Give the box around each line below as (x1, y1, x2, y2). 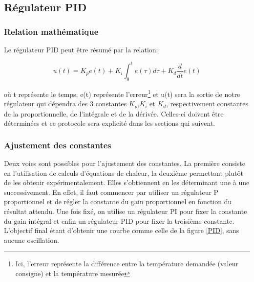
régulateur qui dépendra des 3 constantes (4, 98, 127, 109)
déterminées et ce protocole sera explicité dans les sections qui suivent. (4, 118, 215, 128)
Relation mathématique (4, 25, 99, 37)
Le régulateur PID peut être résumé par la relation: (4, 45, 158, 54)
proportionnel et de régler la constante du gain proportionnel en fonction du (4, 196, 232, 207)
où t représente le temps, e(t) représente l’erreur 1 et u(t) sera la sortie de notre (4, 87, 240, 99)
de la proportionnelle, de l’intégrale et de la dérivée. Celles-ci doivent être (4, 108, 224, 118)
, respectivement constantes (166, 98, 249, 109)
